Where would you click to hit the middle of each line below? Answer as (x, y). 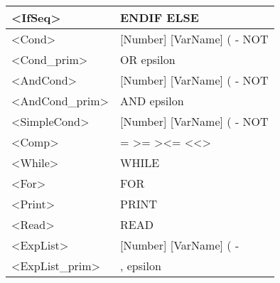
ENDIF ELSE (159, 17)
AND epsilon (152, 101)
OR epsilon (147, 59)
